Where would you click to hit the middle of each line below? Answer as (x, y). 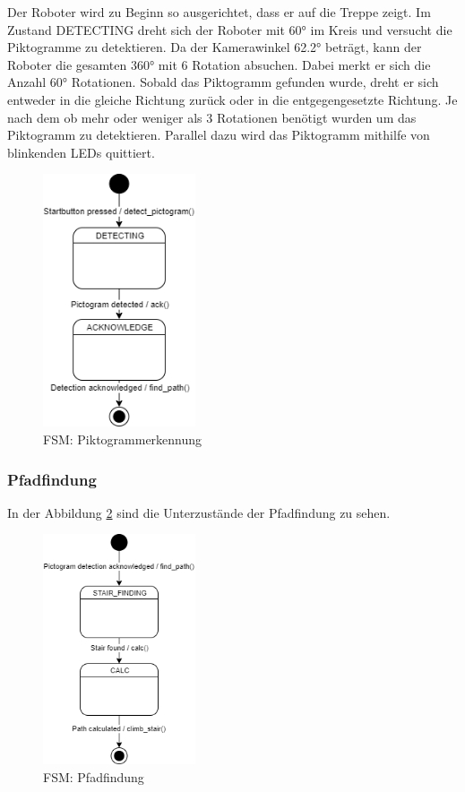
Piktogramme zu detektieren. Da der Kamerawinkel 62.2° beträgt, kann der (215, 47)
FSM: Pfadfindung (94, 776)
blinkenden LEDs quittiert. (81, 152)
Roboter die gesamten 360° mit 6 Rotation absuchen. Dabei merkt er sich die (219, 64)
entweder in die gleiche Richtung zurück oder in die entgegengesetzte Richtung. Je (232, 99)
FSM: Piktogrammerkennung (123, 439)
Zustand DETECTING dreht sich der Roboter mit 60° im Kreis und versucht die (230, 29)
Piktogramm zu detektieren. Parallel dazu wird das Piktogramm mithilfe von (219, 135)
